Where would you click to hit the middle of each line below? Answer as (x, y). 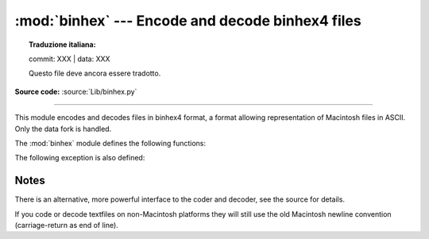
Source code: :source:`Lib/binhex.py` (76, 91)
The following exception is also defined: (80, 158)
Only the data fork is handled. (63, 129)
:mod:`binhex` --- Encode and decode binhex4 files (188, 21)
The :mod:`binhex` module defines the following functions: (110, 143)
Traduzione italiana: (62, 44)
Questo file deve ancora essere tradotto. (95, 73)
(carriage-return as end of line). (66, 225)
